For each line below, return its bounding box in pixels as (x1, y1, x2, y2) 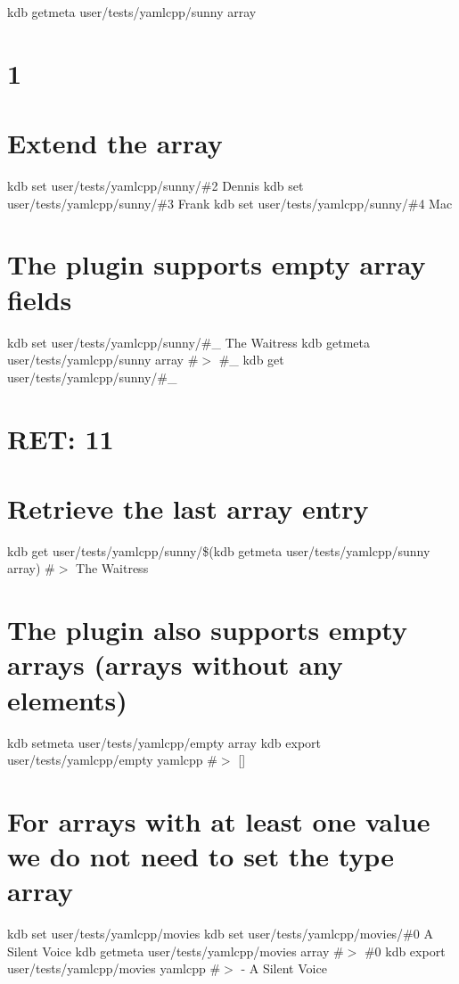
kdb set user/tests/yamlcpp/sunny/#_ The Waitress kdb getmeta (7, 332, 370, 351)
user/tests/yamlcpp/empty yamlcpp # (7, 750, 217, 769)
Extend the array (7, 125, 223, 161)
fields (7, 281, 72, 317)
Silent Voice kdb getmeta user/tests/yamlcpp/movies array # (7, 941, 344, 960)
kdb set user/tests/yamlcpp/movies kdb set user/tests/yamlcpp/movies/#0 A (7, 924, 433, 943)
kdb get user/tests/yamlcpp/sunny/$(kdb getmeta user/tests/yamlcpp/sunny (7, 541, 430, 560)
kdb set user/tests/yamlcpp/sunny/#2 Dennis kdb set (7, 176, 304, 195)
